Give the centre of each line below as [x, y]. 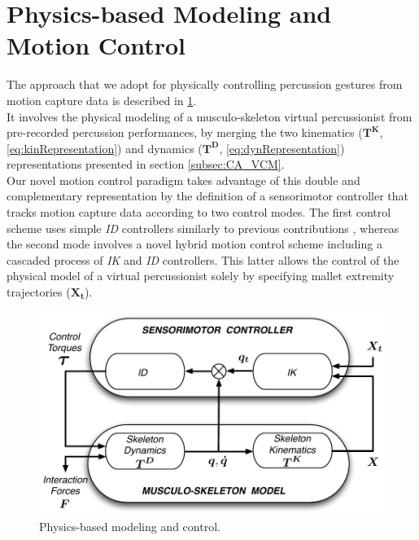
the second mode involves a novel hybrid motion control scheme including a [194, 244]
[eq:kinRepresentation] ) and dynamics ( [105, 148]
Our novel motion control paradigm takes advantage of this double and [183, 180]
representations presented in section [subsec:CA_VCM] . [146, 164]
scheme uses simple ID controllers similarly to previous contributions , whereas [203, 228]
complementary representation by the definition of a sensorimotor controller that [208, 196]
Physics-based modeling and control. [130, 526]
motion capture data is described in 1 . [102, 100]
